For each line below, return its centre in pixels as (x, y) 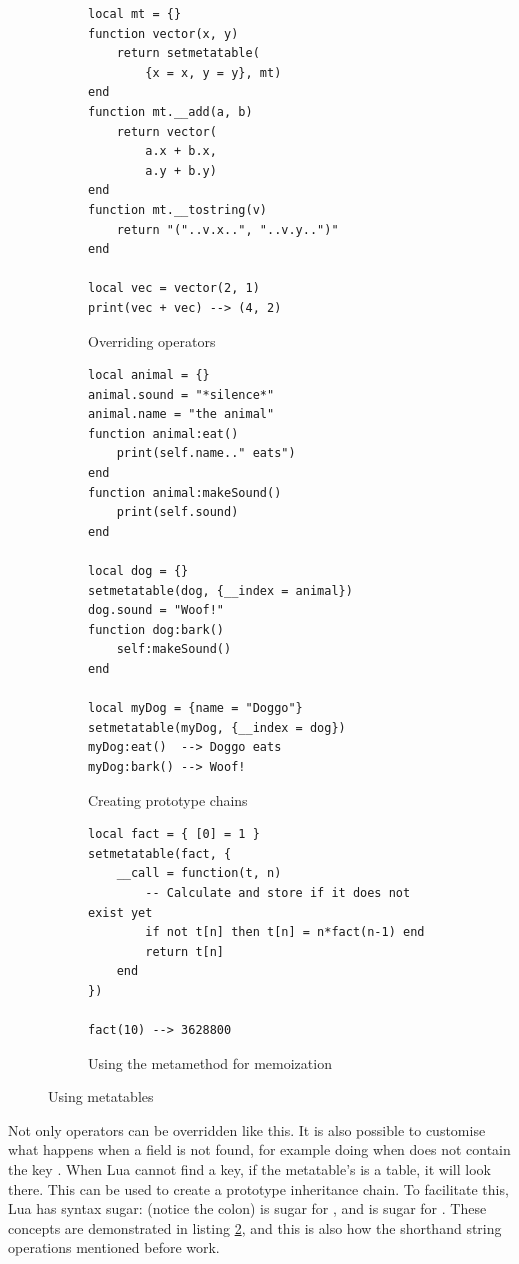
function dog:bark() (156, 629)
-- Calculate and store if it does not (278, 892)
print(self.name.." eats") (206, 453)
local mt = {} (135, 14)
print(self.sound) (177, 512)
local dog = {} (138, 571)
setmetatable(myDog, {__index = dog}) (217, 727)
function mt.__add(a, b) (170, 111)
